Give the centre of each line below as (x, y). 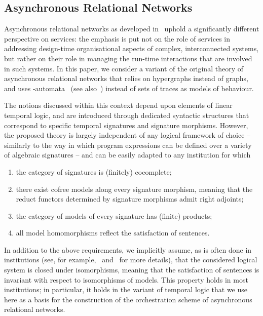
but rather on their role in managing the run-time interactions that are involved (128, 58)
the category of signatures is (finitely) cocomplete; (94, 171)
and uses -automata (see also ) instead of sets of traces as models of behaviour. (129, 88)
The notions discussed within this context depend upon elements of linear (118, 105)
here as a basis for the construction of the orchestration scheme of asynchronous (128, 299)
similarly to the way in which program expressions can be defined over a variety (128, 145)
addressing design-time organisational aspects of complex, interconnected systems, (131, 48)
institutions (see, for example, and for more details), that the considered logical (131, 260)
